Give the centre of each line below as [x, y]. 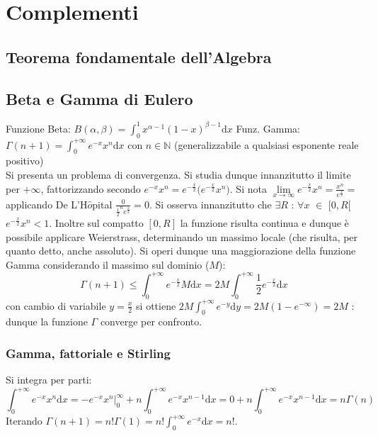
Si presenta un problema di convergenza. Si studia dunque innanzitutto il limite [178, 175]
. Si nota [248, 188]
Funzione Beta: [38, 128]
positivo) [25, 161]
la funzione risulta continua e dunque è [264, 222]
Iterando [24, 421]
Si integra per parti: [49, 380]
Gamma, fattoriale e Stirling [88, 353]
